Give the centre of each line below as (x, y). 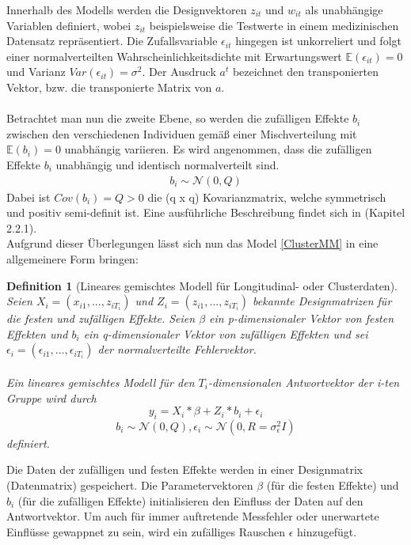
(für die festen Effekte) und (333, 485)
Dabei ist (29, 197)
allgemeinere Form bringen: (72, 258)
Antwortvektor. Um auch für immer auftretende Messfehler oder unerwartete (193, 516)
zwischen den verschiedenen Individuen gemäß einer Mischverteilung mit (182, 133)
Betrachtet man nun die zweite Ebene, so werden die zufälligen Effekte (178, 118)
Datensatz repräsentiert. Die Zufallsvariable (112, 41)
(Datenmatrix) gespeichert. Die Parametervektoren (130, 485)
